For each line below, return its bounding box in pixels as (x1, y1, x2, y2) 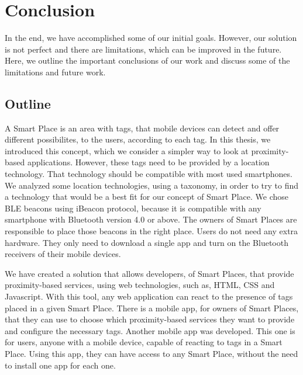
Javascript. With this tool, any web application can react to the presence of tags (5, 290, 293, 303)
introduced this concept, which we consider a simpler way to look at (5, 144, 249, 157)
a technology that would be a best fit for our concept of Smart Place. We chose (5, 190, 289, 203)
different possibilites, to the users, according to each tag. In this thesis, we (5, 133, 271, 145)
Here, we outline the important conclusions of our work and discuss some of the (5, 54, 290, 67)
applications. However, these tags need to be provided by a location (27, 156, 270, 168)
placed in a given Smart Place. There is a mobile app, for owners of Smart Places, (5, 301, 299, 314)
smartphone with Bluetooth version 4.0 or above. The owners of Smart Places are (5, 213, 297, 225)
